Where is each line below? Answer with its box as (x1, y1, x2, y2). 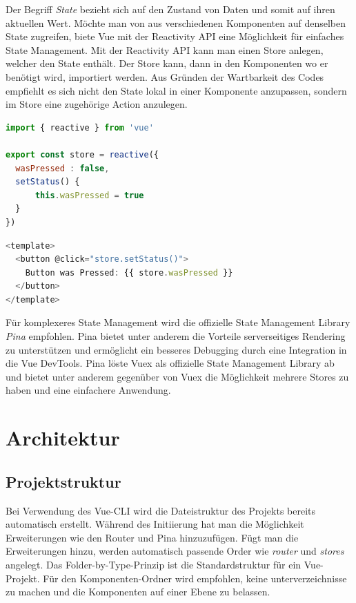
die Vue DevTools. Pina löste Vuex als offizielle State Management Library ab (6, 356, 335, 370)
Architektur (6, 423, 120, 452)
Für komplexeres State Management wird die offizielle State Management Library (6, 315, 350, 329)
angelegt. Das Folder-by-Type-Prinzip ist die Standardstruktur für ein (6, 557, 301, 571)
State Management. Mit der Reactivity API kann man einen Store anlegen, (6, 42, 324, 57)
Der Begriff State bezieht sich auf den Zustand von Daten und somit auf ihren (6, 2, 335, 16)
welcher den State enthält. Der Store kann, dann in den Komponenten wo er (6, 56, 328, 70)
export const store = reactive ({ (6, 149, 159, 160)
